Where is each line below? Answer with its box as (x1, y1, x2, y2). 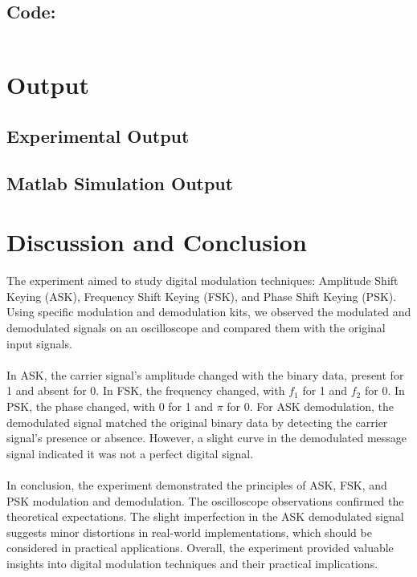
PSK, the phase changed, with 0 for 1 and (6, 398, 213, 415)
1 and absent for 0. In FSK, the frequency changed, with (6, 382, 285, 399)
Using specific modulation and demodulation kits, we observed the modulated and (6, 303, 411, 320)
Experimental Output (6, 123, 190, 148)
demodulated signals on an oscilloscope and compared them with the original (6, 319, 386, 336)
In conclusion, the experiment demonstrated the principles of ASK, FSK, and (6, 476, 387, 493)
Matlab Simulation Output (6, 170, 234, 195)
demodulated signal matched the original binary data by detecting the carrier (6, 413, 388, 430)
